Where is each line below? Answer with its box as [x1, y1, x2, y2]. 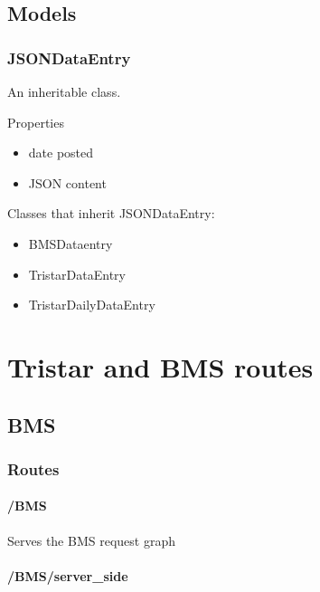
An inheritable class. [7, 82, 121, 100]
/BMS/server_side [7, 566, 128, 585]
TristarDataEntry [28, 264, 126, 283]
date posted [28, 143, 94, 162]
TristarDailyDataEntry [28, 295, 155, 314]
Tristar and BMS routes [7, 348, 314, 385]
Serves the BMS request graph [7, 530, 175, 549]
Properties [7, 112, 64, 131]
